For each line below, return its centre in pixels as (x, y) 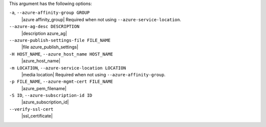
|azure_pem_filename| (44, 88)
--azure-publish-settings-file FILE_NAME (60, 40)
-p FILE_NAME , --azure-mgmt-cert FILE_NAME (61, 82)
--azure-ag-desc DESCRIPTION (44, 27)
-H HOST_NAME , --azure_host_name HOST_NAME (61, 54)
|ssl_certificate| (37, 116)
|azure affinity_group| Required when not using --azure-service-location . (101, 19)
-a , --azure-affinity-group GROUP (49, 13)
